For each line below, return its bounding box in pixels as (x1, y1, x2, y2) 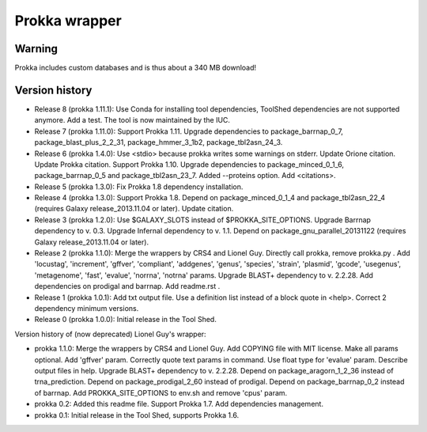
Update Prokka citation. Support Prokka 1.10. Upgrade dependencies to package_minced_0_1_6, (34, 159, 344, 169)
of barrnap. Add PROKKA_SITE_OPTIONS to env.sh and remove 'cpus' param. (34, 388, 288, 397)
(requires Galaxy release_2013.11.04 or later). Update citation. (34, 204, 234, 214)
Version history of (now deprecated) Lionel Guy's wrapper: (14, 329, 206, 339)
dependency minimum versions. (34, 304, 139, 313)
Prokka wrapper (14, 12, 122, 29)
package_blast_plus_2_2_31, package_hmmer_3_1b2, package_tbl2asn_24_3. (34, 138, 283, 147)
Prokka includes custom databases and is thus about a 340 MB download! (14, 63, 257, 73)
